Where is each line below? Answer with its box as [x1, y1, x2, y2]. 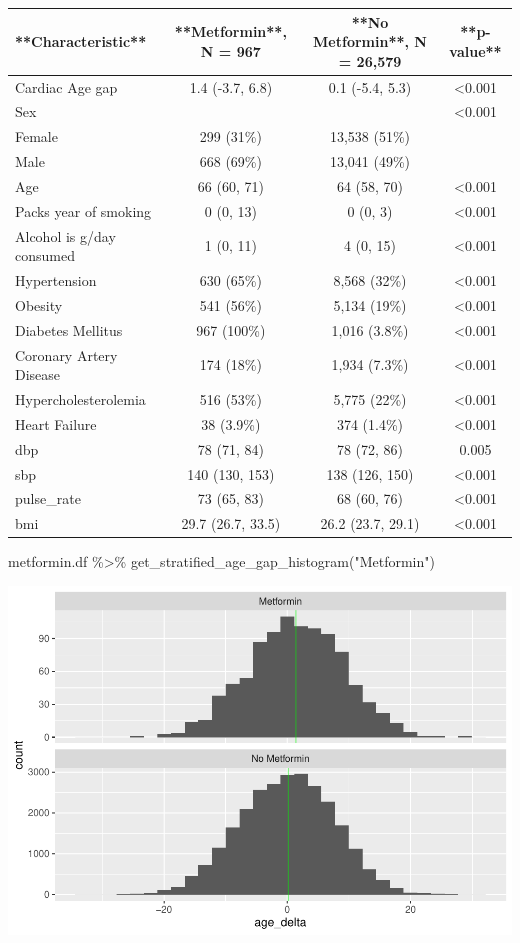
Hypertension [15, 270, 97, 291]
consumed [15, 245, 75, 266]
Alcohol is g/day [15, 225, 116, 246]
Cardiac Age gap [15, 76, 118, 97]
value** [449, 40, 502, 61]
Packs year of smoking [15, 200, 152, 221]
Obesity [15, 294, 63, 315]
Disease [15, 364, 61, 385]
